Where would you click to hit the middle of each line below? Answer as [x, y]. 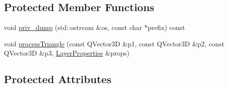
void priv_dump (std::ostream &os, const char [73, 27]
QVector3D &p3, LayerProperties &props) [67, 53]
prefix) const [166, 27]
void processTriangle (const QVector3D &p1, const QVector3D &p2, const [114, 43]
